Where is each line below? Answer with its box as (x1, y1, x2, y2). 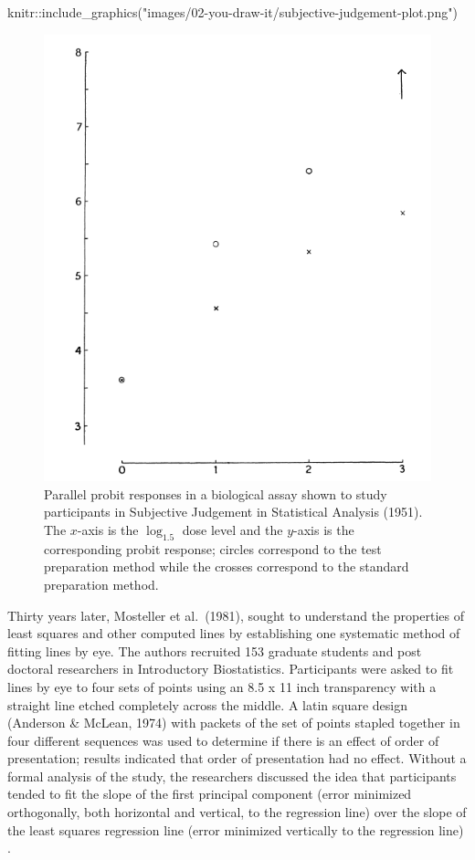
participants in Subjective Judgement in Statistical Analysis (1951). (44, 502, 423, 521)
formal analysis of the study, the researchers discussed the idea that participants (7, 766, 457, 785)
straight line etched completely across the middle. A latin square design (7, 695, 407, 714)
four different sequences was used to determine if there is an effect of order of (7, 730, 439, 750)
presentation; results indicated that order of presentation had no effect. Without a (7, 749, 467, 768)
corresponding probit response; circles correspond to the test (44, 539, 382, 558)
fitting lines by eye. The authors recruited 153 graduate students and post (7, 641, 422, 660)
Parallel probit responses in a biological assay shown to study (44, 484, 387, 503)
